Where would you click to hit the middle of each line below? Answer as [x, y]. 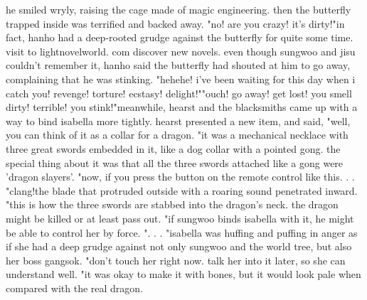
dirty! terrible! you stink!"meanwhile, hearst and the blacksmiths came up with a [182, 107]
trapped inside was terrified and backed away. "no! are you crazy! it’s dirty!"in [175, 23]
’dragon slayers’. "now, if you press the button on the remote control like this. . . [180, 177]
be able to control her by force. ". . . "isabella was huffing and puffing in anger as [182, 232]
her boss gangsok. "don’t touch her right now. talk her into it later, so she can [176, 260]
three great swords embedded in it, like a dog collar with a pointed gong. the [173, 148]
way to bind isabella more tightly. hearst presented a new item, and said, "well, [178, 120]
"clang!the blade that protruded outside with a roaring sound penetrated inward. [182, 190]
